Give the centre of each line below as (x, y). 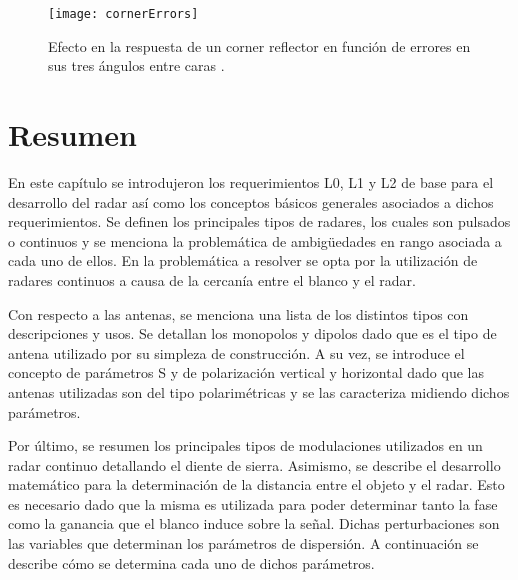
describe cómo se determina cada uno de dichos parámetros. (191, 562)
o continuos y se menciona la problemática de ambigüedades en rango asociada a (255, 240)
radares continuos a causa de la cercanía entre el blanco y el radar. (212, 279)
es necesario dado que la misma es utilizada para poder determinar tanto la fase (253, 503)
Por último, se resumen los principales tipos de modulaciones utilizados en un (245, 445)
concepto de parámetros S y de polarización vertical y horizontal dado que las (246, 372)
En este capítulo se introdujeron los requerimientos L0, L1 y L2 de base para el (251, 181)
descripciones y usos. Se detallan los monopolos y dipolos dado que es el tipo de (252, 333)
